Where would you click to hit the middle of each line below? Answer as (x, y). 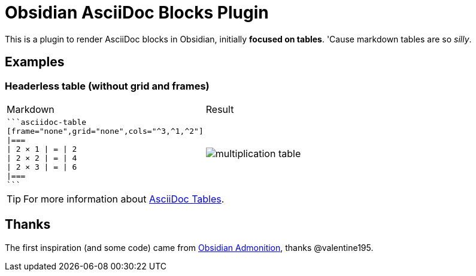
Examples (35, 62)
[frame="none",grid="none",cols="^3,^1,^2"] (105, 131)
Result (220, 109)
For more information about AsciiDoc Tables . (124, 199)
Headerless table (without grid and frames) (107, 86)
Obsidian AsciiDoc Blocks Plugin (137, 13)
